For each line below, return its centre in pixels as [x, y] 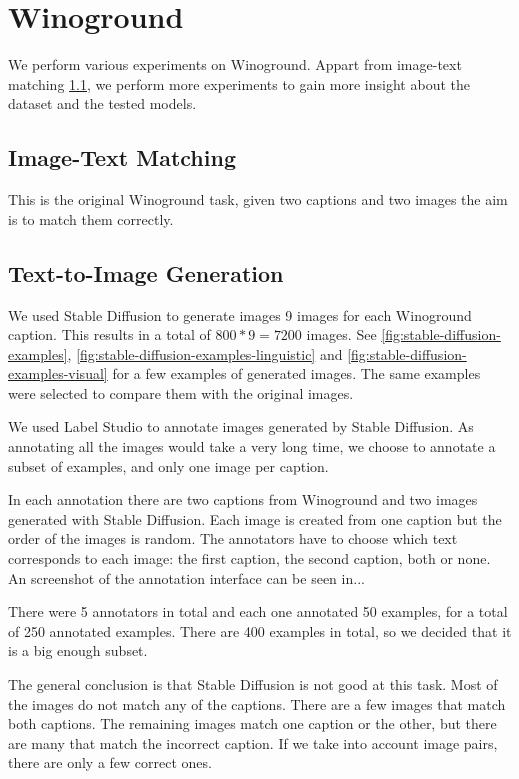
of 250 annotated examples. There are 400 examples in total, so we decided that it [260, 630]
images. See [341, 334]
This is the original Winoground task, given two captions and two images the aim [258, 199]
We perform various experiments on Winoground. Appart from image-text [235, 64]
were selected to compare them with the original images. [181, 392]
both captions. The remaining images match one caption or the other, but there [252, 723]
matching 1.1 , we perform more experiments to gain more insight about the [239, 83]
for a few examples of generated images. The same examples [296, 373]
